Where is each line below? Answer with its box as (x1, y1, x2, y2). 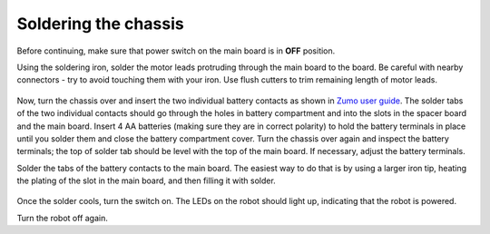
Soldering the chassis (16, 14, 185, 34)
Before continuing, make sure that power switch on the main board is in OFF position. (16, 45, 336, 56)
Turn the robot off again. (16, 212, 109, 223)
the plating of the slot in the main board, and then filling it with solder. (16, 175, 276, 186)
